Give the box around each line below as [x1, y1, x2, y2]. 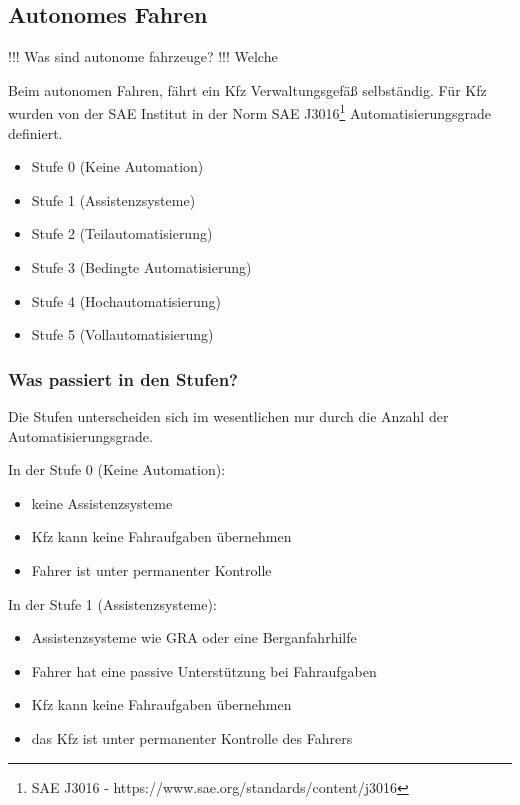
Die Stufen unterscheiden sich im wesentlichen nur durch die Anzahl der [8, 406, 449, 427]
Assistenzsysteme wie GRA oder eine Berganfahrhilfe [31, 627, 357, 648]
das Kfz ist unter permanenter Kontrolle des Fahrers [31, 727, 353, 748]
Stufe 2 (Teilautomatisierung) [31, 223, 213, 244]
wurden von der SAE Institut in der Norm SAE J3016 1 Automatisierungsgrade [8, 100, 491, 124]
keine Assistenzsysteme [31, 492, 173, 513]
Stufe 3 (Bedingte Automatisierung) [31, 257, 252, 278]
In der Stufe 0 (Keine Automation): [8, 459, 226, 480]
